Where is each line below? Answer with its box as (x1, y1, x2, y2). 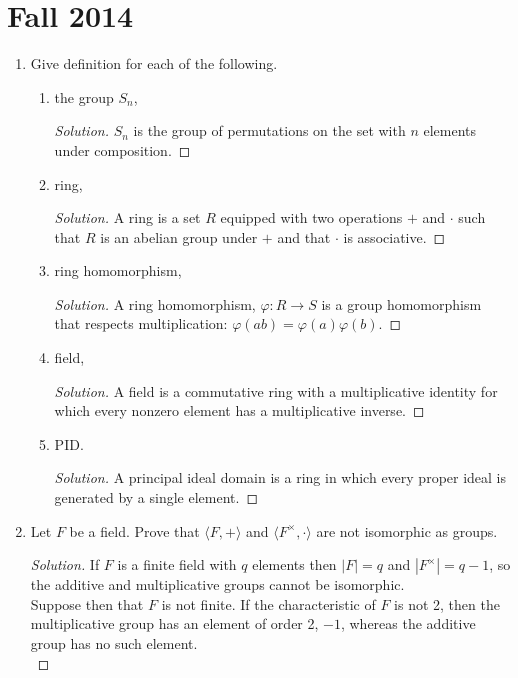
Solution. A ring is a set (54, 207, 201, 228)
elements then (252, 554, 337, 575)
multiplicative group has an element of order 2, (30, 613, 319, 634)
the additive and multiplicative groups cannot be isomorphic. (30, 574, 405, 595)
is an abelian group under (100, 226, 258, 247)
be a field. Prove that (69, 520, 200, 541)
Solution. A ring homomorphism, (54, 293, 256, 314)
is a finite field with (117, 554, 237, 575)
